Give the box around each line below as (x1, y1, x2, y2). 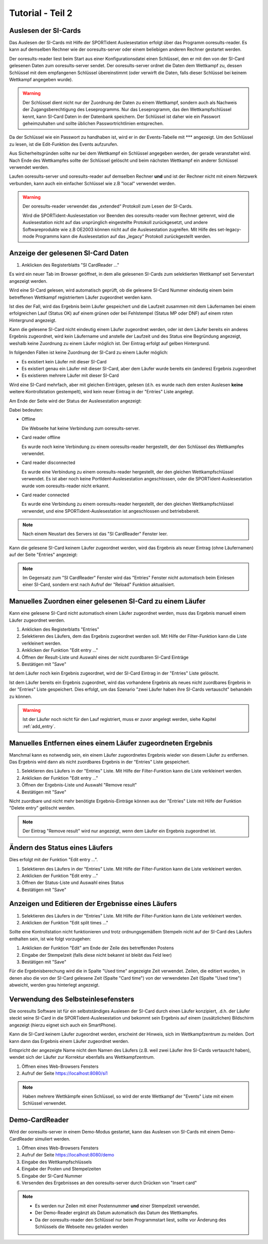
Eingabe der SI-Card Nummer (21, 1173, 82, 1179)
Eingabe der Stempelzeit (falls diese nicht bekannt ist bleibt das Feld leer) (21, 952, 172, 958)
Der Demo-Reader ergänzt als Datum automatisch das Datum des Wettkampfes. (35, 1210, 199, 1216)
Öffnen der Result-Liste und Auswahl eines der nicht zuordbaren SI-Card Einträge (21, 654, 189, 660)
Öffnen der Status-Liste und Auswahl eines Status (21, 880, 124, 886)
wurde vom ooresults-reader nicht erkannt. (21, 483, 110, 489)
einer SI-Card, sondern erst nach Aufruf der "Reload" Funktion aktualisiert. (22, 581, 175, 587)
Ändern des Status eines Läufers (9, 844, 113, 852)
